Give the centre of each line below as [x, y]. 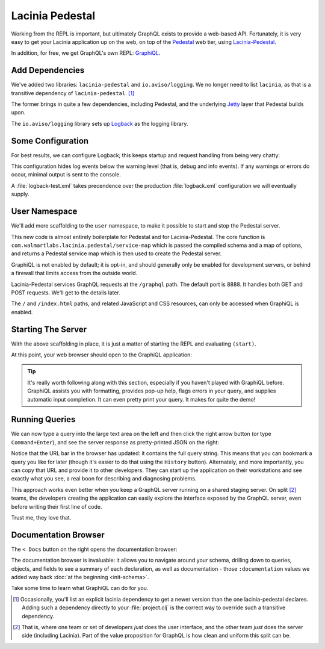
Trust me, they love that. [41, 517]
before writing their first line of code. [57, 506]
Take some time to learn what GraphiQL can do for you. [80, 588]
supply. [20, 194]
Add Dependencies [48, 70]
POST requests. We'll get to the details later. [66, 293]
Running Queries [43, 419]
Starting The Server [49, 329]
